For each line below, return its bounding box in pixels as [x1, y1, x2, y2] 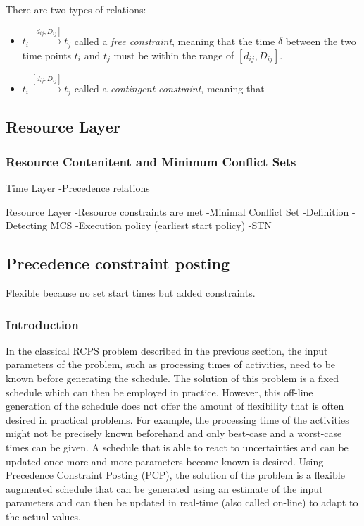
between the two [285, 33, 356, 48]
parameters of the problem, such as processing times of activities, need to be [6, 357, 336, 372]
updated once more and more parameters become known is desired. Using [6, 453, 324, 468]
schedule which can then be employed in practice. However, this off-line [6, 384, 313, 399]
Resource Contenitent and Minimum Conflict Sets [6, 152, 296, 170]
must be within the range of [113, 47, 234, 62]
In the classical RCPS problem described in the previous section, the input [6, 343, 328, 357]
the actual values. [6, 509, 82, 524]
